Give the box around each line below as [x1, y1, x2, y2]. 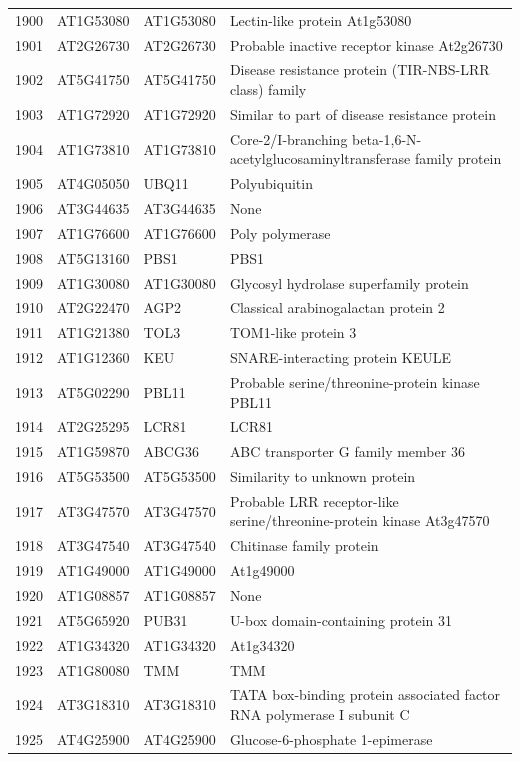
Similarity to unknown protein [229, 466, 416, 487]
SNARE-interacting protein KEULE [229, 347, 452, 368]
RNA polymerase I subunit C [229, 703, 410, 724]
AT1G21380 [57, 322, 130, 343]
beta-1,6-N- [352, 128, 422, 149]
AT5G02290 [57, 381, 130, 402]
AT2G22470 [57, 297, 130, 318]
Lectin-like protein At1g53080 [229, 9, 412, 30]
